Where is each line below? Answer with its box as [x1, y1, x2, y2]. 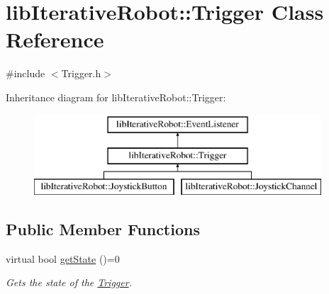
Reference [6, 25, 104, 54]
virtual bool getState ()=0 [6, 251, 120, 266]
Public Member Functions [6, 217, 200, 239]
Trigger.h [61, 66, 101, 81]
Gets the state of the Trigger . [6, 275, 132, 290]
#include [6, 66, 45, 81]
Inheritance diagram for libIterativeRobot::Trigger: [6, 89, 226, 104]
